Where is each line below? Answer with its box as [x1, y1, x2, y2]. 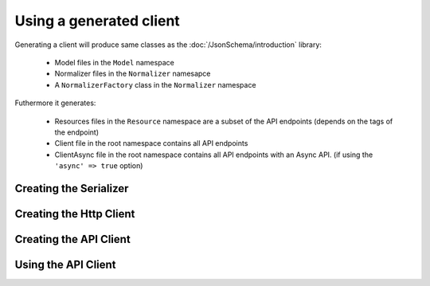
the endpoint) [54, 127, 100, 137]
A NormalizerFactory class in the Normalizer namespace [54, 80, 256, 89]
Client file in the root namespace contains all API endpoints [54, 139, 248, 148]
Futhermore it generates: [14, 98, 96, 108]
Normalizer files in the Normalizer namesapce [54, 69, 211, 79]
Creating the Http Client [14, 207, 135, 221]
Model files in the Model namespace [54, 57, 174, 67]
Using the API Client [14, 257, 116, 271]
